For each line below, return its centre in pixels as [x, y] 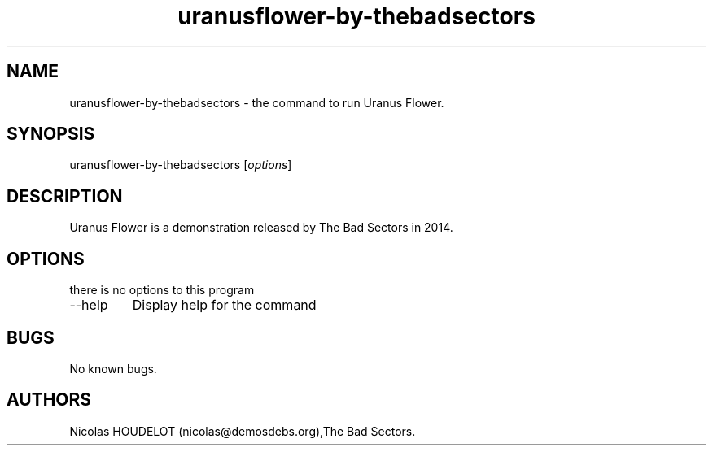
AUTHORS [49, 400]
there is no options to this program [162, 290]
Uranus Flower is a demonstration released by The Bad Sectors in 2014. [261, 228]
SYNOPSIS [51, 134]
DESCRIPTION [65, 196]
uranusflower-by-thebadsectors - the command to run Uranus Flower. [257, 102]
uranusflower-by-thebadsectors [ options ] [181, 165]
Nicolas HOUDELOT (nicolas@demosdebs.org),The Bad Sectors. [243, 431]
